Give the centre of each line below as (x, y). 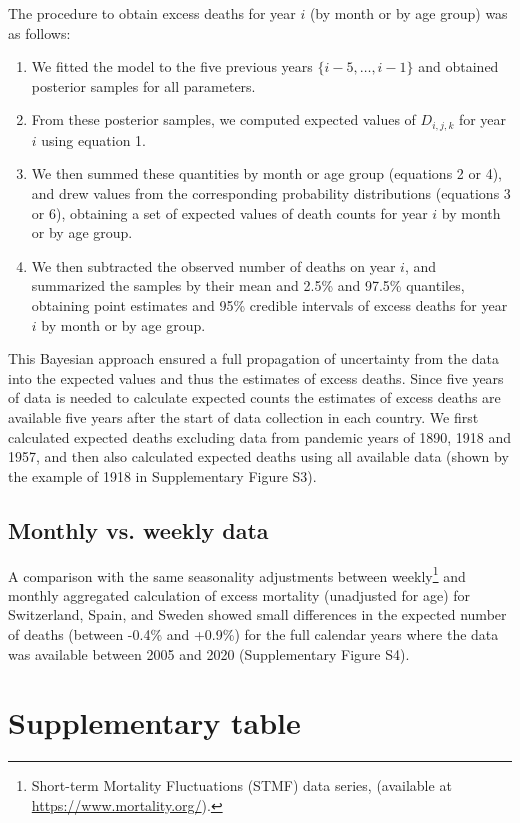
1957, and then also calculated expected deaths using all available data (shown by (258, 456)
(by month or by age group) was (408, 13)
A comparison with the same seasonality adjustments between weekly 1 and (237, 574)
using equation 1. (94, 139)
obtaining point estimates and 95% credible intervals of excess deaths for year (269, 304)
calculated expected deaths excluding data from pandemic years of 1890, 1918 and (260, 436)
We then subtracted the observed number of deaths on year (213, 265)
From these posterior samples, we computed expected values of (223, 119)
